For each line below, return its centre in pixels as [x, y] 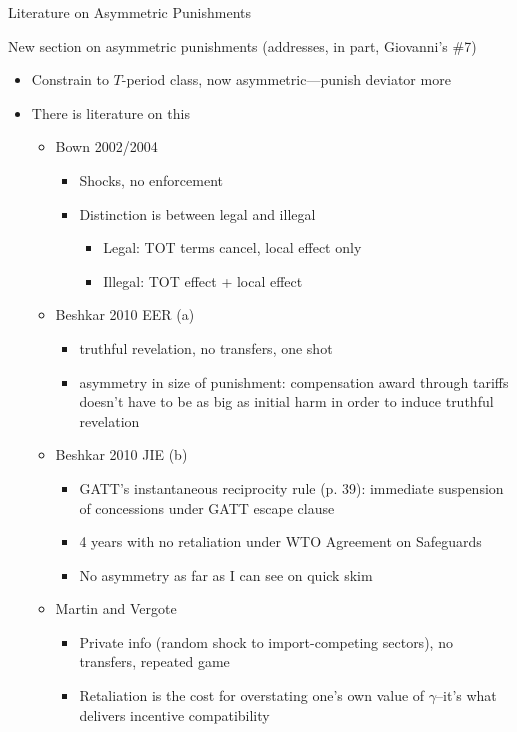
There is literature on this [110, 112]
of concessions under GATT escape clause [207, 507]
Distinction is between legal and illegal [197, 213]
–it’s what [466, 695]
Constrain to [70, 79]
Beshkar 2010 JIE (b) [121, 454]
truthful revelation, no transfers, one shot [206, 347]
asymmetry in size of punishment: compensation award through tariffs [294, 381]
